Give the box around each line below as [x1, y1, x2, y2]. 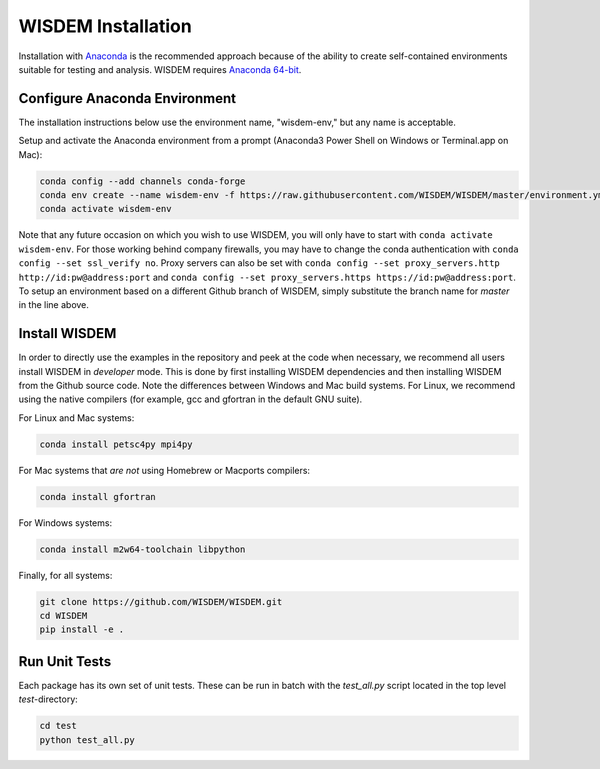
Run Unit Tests [18, 653, 112, 670]
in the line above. [18, 299, 90, 311]
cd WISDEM [39, 610, 88, 622]
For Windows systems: [18, 516, 113, 529]
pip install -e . [39, 624, 125, 635]
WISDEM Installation [18, 15, 192, 37]
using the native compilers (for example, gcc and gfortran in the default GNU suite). [18, 393, 363, 405]
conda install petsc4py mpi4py [39, 438, 194, 450]
